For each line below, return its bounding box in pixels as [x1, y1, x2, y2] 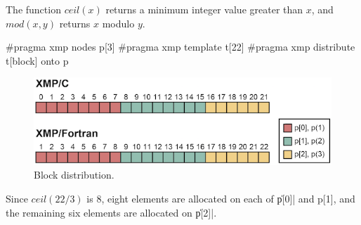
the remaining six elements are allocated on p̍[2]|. [6, 205, 217, 219]
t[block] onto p [6, 53, 69, 67]
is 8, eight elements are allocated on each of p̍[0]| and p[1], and [86, 191, 355, 205]
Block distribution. [34, 167, 114, 182]
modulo [102, 15, 135, 30]
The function [6, 2, 61, 16]
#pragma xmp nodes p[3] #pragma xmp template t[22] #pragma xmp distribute [6, 39, 355, 54]
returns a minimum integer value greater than [105, 2, 303, 16]
